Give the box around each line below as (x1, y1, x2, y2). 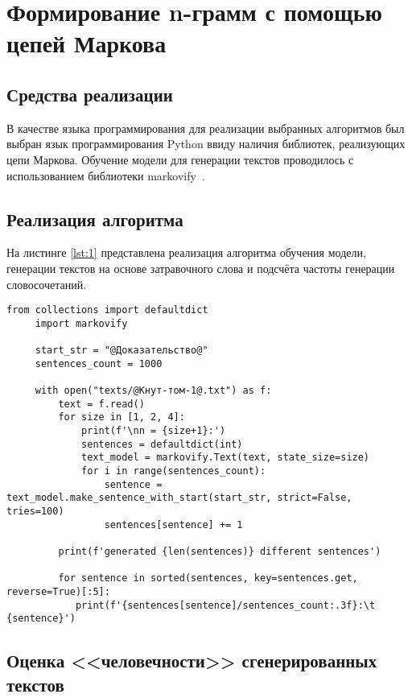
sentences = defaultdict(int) (81, 438, 243, 450)
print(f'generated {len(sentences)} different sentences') (58, 545, 381, 557)
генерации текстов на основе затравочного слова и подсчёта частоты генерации (6, 259, 395, 276)
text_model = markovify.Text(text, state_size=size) (81, 452, 370, 464)
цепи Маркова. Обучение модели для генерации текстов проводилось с (6, 151, 354, 167)
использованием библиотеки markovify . (6, 167, 205, 184)
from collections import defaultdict (6, 304, 208, 316)
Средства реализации (6, 81, 173, 106)
